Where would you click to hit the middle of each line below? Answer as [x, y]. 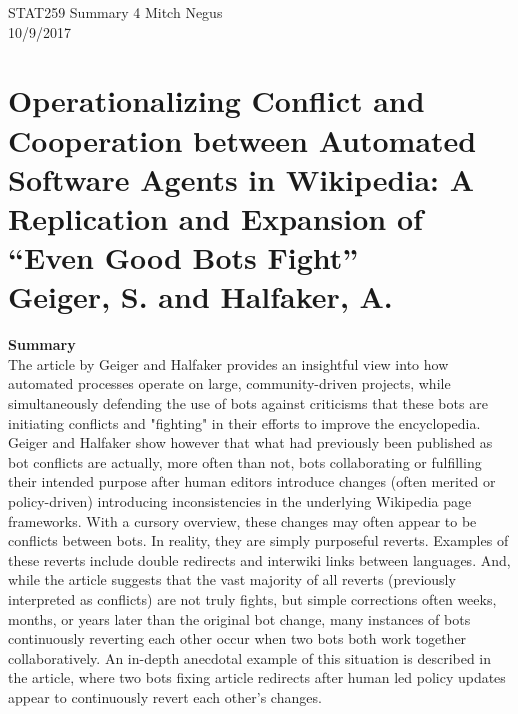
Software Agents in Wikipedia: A [241, 178]
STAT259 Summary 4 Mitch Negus [115, 12]
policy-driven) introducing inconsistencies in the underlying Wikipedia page [240, 501]
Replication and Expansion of [215, 217]
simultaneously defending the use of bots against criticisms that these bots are [248, 403]
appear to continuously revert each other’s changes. [165, 696]
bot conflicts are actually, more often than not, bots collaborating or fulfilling [245, 461]
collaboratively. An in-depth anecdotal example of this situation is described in [250, 657]
